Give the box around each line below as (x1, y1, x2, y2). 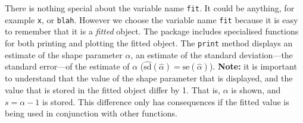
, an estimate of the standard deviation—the (130, 48, 293, 61)
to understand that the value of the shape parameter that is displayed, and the (5, 72, 293, 84)
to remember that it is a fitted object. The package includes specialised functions (5, 25, 299, 37)
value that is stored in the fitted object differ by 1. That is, (5, 83, 220, 96)
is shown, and (231, 83, 281, 96)
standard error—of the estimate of (5, 60, 130, 72)
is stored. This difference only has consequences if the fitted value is (42, 95, 289, 108)
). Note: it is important (209, 60, 297, 72)
